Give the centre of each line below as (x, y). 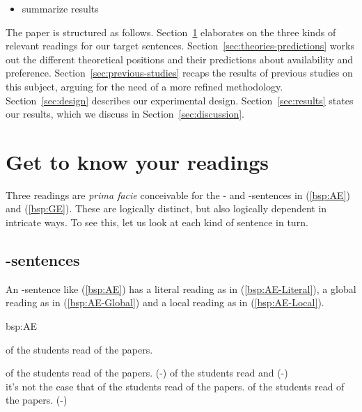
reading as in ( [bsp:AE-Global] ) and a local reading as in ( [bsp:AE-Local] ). (165, 302)
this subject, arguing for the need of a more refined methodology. (144, 86)
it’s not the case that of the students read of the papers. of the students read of (175, 386)
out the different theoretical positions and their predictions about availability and (179, 59)
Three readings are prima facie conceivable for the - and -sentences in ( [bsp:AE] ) (178, 195)
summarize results (60, 8)
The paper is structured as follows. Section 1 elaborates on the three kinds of (171, 32)
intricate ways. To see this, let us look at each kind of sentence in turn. (157, 222)
